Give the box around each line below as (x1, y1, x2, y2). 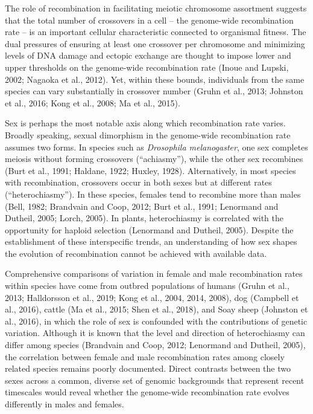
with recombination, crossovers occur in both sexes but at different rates (5, 176, 272, 189)
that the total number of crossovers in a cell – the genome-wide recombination (5, 13, 294, 26)
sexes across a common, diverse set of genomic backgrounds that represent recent (5, 374, 305, 386)
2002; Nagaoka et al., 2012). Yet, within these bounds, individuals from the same (5, 73, 305, 85)
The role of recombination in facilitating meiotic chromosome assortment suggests (5, 2, 307, 14)
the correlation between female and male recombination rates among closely (5, 350, 285, 363)
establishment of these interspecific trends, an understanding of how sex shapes (5, 235, 297, 248)
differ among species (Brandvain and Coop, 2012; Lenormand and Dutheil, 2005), (5, 338, 306, 351)
